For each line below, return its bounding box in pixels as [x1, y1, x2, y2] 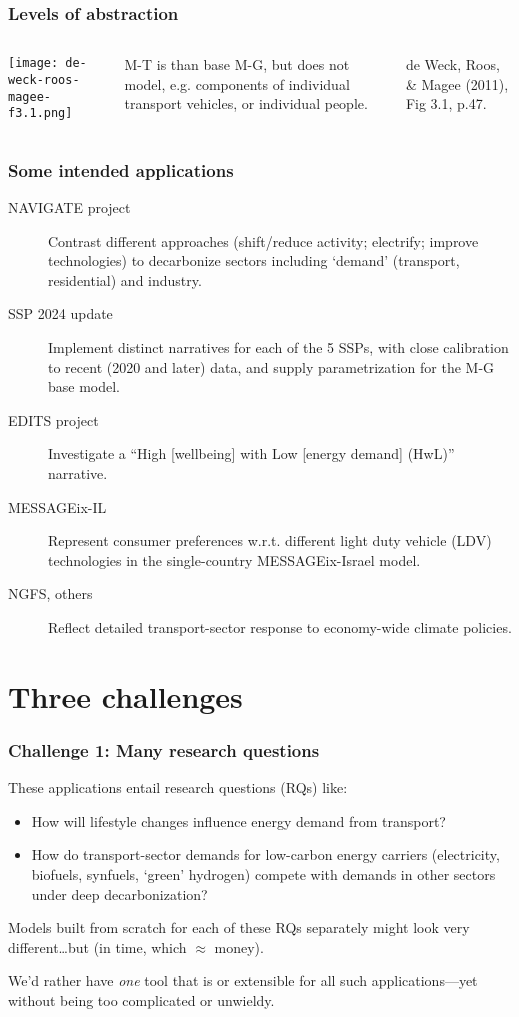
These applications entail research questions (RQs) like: [8, 777, 348, 798]
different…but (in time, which [8, 936, 187, 957]
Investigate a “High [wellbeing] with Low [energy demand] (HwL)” [48, 443, 455, 464]
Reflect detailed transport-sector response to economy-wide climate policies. [48, 616, 512, 637]
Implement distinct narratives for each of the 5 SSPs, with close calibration [48, 337, 509, 358]
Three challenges [8, 675, 243, 716]
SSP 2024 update [8, 303, 113, 324]
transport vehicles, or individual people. [124, 93, 368, 114]
